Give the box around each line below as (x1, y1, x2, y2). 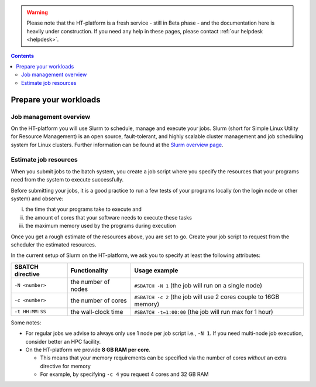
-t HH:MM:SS (14, 309, 46, 315)
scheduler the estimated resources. (11, 241, 97, 248)
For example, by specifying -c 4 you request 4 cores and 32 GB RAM (40, 371, 209, 378)
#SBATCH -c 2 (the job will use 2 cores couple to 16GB (134, 293, 280, 301)
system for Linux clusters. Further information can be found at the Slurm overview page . (11, 141, 224, 148)
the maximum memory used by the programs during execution (25, 222, 176, 230)
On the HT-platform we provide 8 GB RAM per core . (25, 346, 150, 353)
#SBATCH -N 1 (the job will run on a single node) (134, 281, 263, 289)
